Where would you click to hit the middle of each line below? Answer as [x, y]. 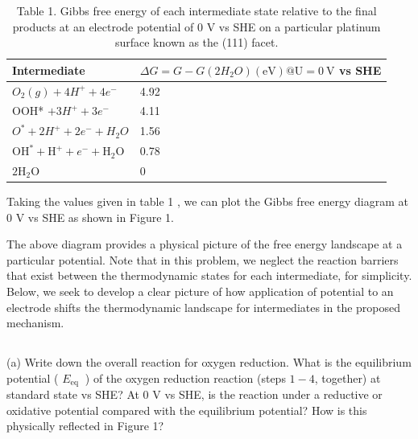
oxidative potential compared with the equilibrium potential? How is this [187, 410]
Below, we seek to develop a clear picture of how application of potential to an [200, 291]
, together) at [348, 377]
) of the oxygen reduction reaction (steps [185, 377]
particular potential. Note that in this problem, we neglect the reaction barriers [203, 259]
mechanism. [35, 323]
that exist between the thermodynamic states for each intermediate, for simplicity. [209, 275]
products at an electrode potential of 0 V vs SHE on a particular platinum [197, 26]
